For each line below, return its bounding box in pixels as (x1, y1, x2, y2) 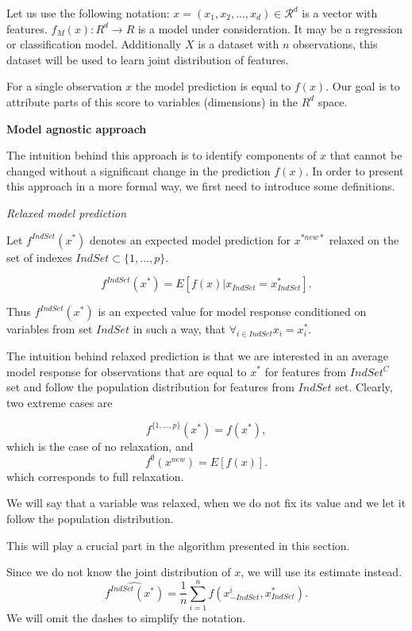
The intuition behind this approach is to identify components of (6, 147, 317, 164)
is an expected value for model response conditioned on (98, 303, 367, 320)
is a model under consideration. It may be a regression (137, 20, 402, 37)
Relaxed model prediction (6, 204, 127, 221)
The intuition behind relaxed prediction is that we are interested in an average (6, 347, 389, 364)
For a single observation (6, 78, 122, 94)
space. (318, 93, 348, 110)
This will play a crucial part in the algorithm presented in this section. (6, 537, 350, 553)
